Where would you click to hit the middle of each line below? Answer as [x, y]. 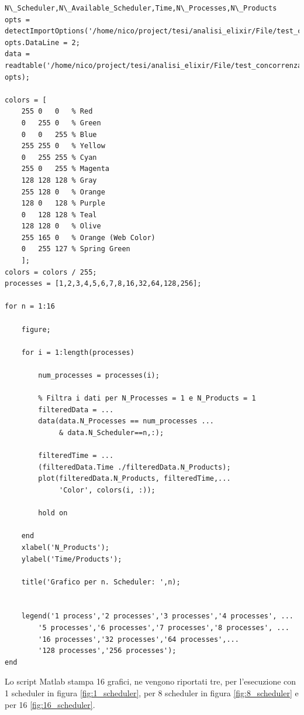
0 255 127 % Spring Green [76, 249]
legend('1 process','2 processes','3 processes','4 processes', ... [157, 616]
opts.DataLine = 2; [42, 42]
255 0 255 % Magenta [65, 169]
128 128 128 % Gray [59, 180]
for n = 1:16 [30, 307]
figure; [36, 329]
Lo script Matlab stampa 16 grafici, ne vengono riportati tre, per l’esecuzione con [151, 681]
